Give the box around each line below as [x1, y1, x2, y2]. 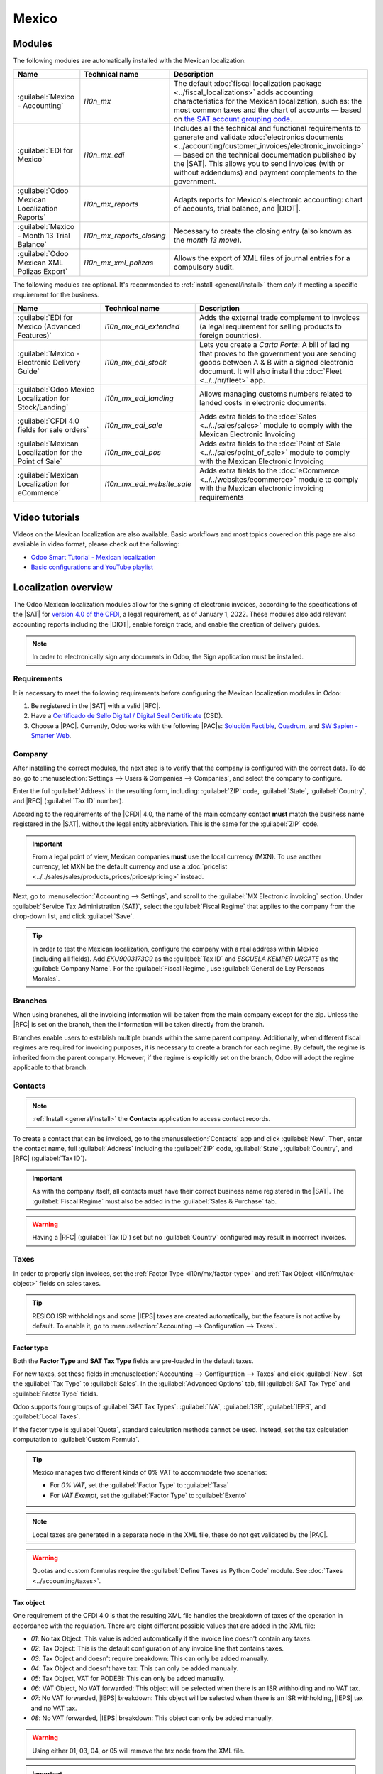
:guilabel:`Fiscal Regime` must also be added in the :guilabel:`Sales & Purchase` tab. [32, 1196, 277, 1206]
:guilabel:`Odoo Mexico [17, 385, 95, 395]
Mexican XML [17, 258, 64, 268]
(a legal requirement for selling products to [199, 321, 342, 331]
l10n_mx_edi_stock [104, 358, 167, 368]
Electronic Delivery [17, 358, 81, 368]
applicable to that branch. [13, 1063, 89, 1071]
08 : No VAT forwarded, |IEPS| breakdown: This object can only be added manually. [30, 1714, 273, 1722]
